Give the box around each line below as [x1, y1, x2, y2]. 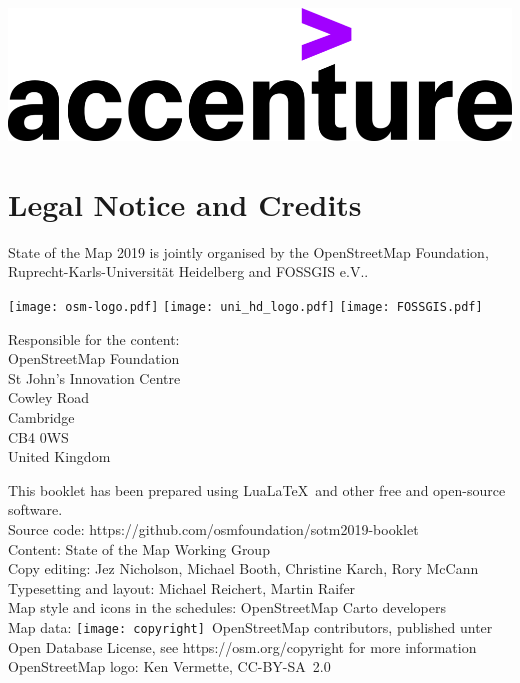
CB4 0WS [8, 426, 69, 447]
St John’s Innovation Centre [8, 367, 181, 388]
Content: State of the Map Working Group [8, 538, 270, 559]
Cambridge [8, 406, 75, 427]
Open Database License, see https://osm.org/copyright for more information [8, 636, 477, 657]
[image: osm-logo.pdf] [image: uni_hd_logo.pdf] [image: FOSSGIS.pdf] [8, 299, 483, 314]
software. [8, 499, 63, 520]
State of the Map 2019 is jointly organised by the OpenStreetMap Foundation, [8, 241, 489, 262]
